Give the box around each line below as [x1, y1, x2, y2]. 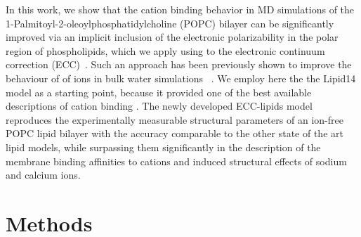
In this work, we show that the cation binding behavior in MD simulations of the [6, 2, 355, 16]
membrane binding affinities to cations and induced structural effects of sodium [6, 153, 347, 168]
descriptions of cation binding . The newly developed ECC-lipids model [6, 98, 313, 113]
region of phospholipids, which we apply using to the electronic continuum [6, 43, 325, 58]
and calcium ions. [6, 167, 81, 182]
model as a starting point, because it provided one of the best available [6, 84, 312, 99]
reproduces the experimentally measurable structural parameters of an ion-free [6, 112, 343, 127]
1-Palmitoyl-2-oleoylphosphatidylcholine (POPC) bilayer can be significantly [6, 15, 334, 30]
